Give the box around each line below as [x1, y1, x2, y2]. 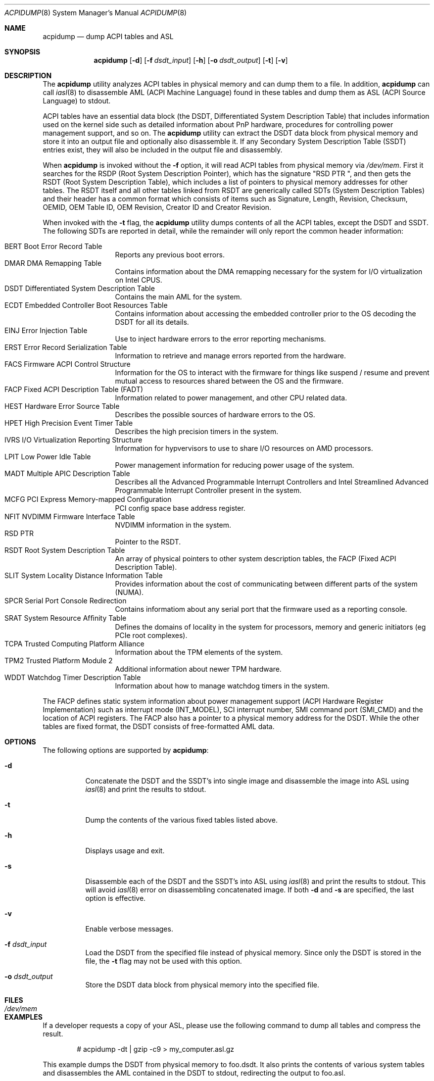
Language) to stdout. [43, 97, 111, 105]
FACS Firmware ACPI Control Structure [4, 360, 131, 368]
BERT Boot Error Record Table [4, 242, 102, 250]
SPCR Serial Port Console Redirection [4, 596, 127, 605]
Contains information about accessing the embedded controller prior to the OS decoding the [115, 309, 416, 318]
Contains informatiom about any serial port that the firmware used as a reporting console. [115, 605, 407, 613]
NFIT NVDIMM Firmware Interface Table [4, 512, 135, 521]
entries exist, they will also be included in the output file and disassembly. [43, 146, 283, 154]
